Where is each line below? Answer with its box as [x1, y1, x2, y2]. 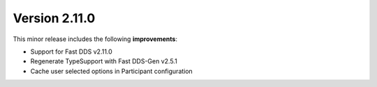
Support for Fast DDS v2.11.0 [30, 47, 113, 56]
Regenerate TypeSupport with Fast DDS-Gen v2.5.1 [30, 57, 177, 65]
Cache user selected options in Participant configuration [30, 67, 193, 75]
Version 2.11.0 [13, 10, 96, 26]
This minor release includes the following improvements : [13, 35, 178, 43]
